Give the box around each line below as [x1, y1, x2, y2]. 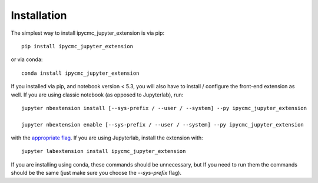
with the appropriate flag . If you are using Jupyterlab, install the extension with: [11, 134, 203, 141]
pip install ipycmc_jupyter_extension [21, 43, 134, 49]
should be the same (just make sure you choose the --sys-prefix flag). [11, 169, 182, 177]
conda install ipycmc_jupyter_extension [21, 69, 140, 76]
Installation [11, 9, 67, 22]
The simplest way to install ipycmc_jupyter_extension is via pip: [11, 29, 165, 36]
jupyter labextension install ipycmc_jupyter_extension [21, 148, 186, 155]
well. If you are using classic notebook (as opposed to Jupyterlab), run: [11, 91, 184, 98]
